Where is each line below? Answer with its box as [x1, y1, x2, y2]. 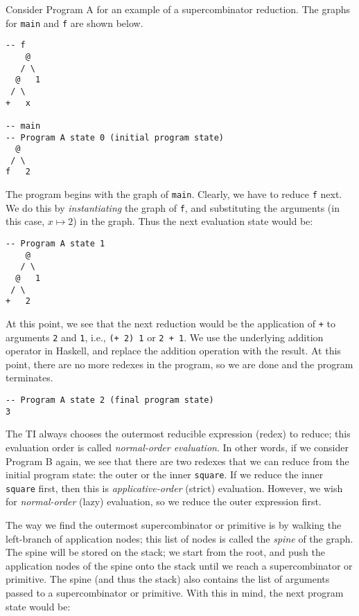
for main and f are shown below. [6, 15, 143, 30]
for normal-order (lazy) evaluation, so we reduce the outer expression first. [6, 494, 322, 509]
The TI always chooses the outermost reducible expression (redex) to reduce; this [6, 426, 351, 441]
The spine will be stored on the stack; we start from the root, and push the [6, 545, 325, 559]
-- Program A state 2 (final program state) [6, 395, 214, 406]
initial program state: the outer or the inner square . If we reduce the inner [6, 467, 324, 482]
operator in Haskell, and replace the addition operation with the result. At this [6, 343, 341, 358]
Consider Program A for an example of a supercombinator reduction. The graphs [6, 2, 350, 16]
